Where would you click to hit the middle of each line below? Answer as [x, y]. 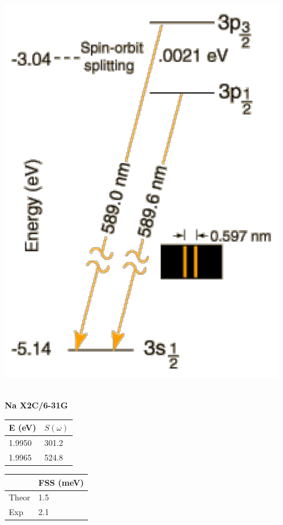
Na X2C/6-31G [36, 405]
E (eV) [23, 427]
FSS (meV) [61, 482]
